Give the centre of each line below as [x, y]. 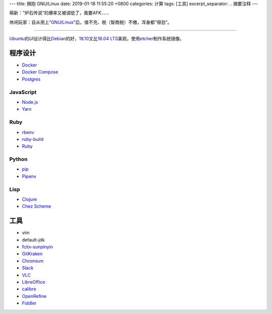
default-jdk [33, 240]
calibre [29, 289]
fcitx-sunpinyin [38, 247]
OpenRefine [34, 296]
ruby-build [33, 139]
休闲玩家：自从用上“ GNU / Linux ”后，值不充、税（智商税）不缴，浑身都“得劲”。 [91, 22]
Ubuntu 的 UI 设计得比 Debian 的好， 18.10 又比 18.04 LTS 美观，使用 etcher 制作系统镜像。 [97, 39]
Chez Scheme [37, 206]
